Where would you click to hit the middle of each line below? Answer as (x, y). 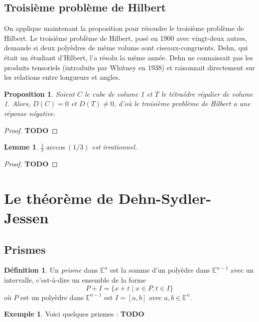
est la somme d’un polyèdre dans (160, 270)
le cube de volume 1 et (118, 93)
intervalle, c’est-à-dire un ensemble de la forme (75, 279)
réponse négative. (30, 113)
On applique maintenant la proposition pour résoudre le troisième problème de (124, 28)
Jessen (26, 217)
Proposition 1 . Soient (39, 93)
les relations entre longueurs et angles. (62, 77)
